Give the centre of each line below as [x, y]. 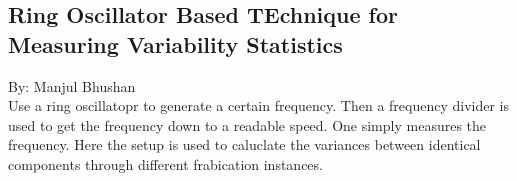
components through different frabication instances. [165, 163]
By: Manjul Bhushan [72, 85]
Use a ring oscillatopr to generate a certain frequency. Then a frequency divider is [259, 105]
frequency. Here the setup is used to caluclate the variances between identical [244, 144]
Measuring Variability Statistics [175, 43]
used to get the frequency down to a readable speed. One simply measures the [247, 124]
